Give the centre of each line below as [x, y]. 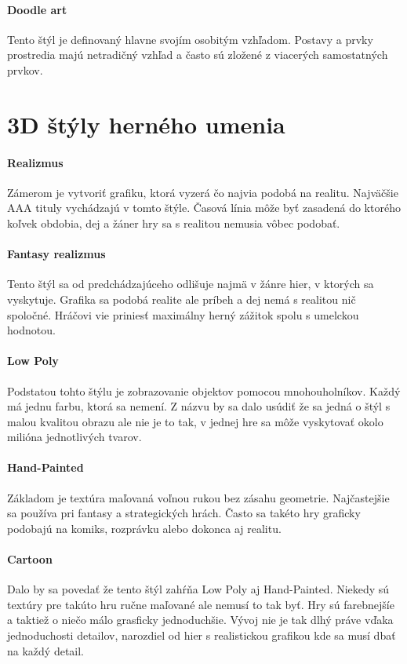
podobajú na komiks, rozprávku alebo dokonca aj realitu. [144, 528]
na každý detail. [46, 650]
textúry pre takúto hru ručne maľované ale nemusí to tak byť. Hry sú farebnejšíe [201, 604]
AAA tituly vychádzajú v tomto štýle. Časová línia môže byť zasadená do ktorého [204, 208]
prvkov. [25, 69]
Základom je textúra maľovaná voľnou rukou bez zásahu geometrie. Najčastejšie [198, 497]
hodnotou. [31, 330]
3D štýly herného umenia [146, 124]
